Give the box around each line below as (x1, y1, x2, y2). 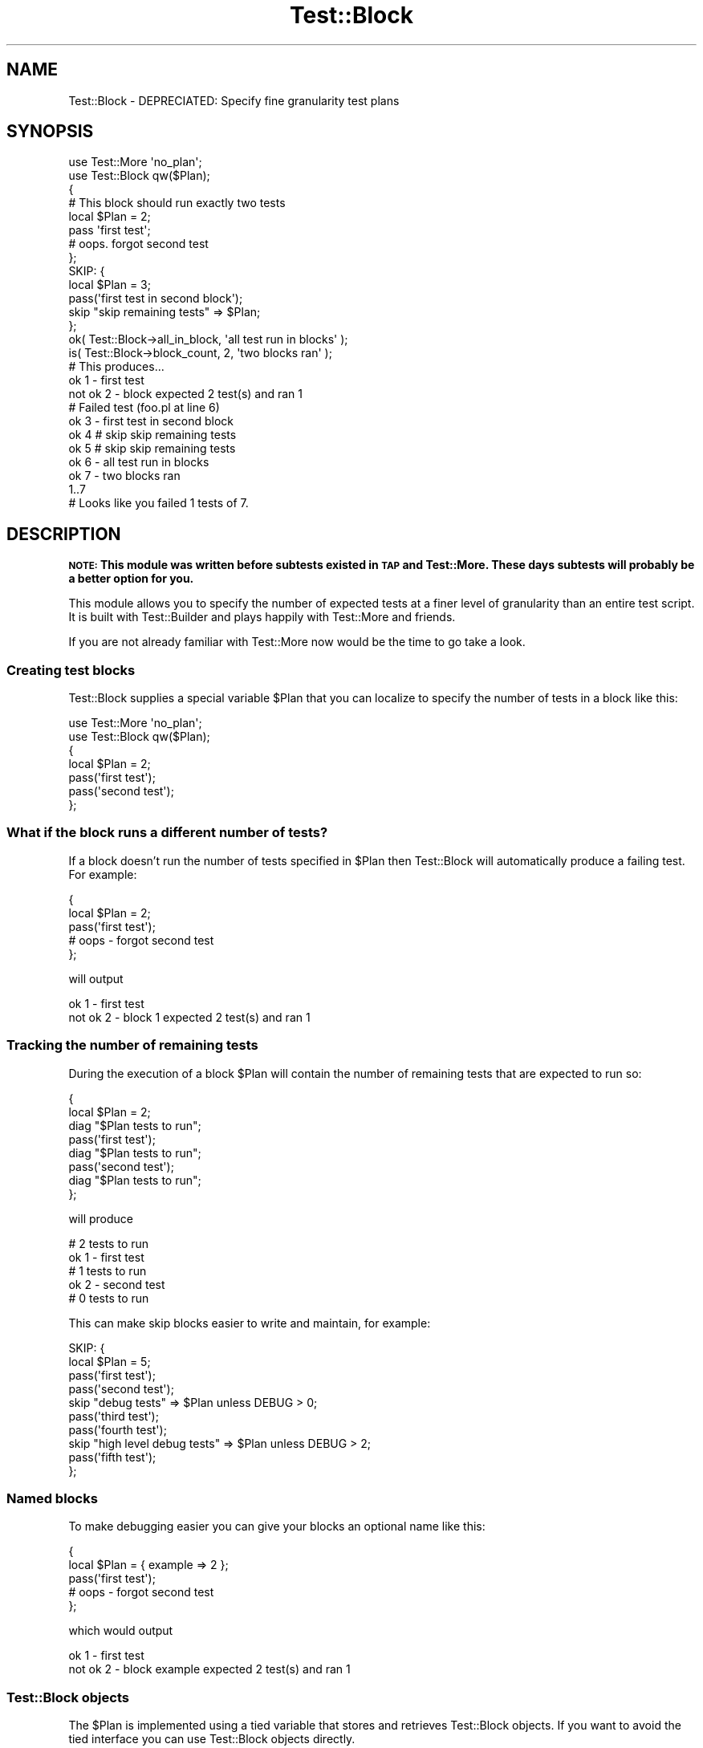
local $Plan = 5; (68, 1354, 151, 1368)
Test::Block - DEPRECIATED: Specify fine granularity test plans (68, 93, 400, 108)
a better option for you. (68, 571, 194, 586)
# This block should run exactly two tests (68, 196, 286, 210)
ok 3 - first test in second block (68, 414, 234, 429)
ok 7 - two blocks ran (68, 469, 181, 483)
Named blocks (6, 1490, 98, 1506)
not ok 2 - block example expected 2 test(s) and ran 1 (68, 1662, 351, 1677)
